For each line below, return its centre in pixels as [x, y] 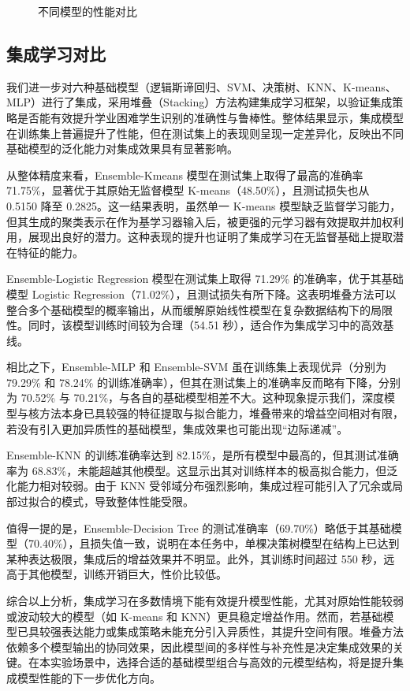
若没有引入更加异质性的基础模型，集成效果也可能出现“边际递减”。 [177, 428]
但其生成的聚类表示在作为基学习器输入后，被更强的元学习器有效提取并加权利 [205, 221]
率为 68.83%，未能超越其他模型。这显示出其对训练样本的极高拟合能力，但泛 [202, 470]
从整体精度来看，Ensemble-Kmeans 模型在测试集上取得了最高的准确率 [185, 175]
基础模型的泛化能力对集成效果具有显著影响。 [122, 149]
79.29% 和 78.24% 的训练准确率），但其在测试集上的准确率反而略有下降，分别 [204, 382]
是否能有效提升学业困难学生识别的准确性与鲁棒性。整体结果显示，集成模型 [210, 117]
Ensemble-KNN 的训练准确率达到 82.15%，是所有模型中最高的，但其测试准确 [203, 455]
